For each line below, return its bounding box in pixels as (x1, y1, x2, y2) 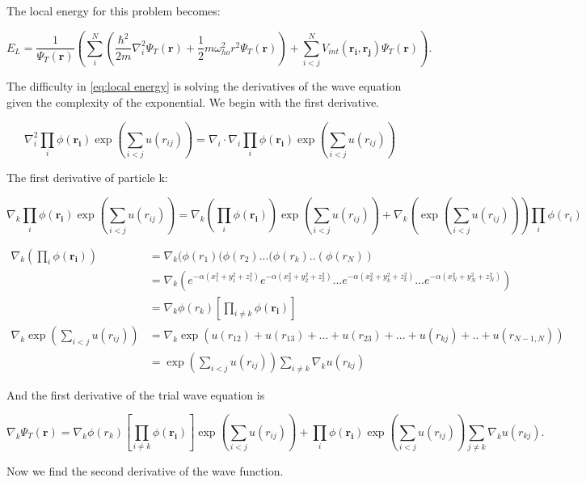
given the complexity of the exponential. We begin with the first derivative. (6, 93, 380, 110)
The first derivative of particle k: (6, 169, 168, 186)
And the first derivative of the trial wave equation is (6, 386, 265, 403)
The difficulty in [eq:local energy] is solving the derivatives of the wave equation (6, 78, 402, 95)
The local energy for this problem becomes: (6, 2, 221, 19)
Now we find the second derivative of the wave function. (6, 463, 284, 480)
